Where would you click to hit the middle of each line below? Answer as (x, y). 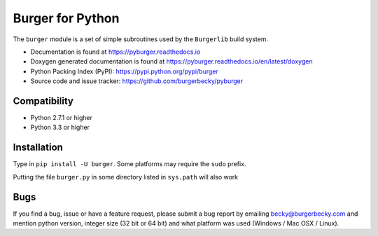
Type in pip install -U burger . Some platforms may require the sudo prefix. (129, 164)
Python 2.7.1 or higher (62, 118)
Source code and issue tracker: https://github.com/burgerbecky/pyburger (137, 81)
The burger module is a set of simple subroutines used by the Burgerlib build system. (141, 39)
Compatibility (43, 101)
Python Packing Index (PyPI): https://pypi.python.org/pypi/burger (124, 71)
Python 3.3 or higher (60, 127)
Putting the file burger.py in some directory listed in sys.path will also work (126, 177)
